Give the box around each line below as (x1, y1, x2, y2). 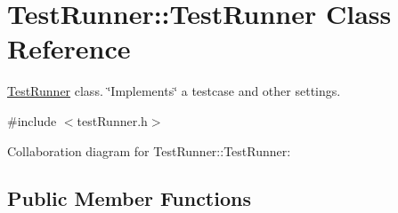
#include (7, 111, 57, 130)
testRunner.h (77, 111, 148, 130)
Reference (7, 30, 131, 67)
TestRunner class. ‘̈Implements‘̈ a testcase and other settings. (7, 82, 341, 100)
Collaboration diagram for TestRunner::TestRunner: (7, 141, 291, 160)
